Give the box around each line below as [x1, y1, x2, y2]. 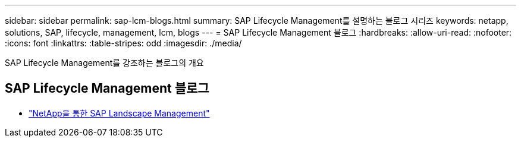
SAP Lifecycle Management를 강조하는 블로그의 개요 [5, 58, 204, 68]
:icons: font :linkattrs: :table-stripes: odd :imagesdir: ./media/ [5, 38, 242, 48]
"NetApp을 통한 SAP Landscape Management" [29, 108, 210, 118]
